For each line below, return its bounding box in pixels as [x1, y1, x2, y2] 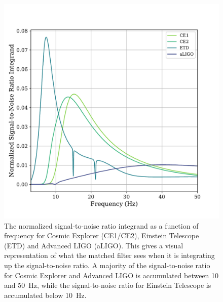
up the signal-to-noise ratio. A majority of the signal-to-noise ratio [4, 260, 210, 270]
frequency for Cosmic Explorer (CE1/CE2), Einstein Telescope [4, 230, 199, 241]
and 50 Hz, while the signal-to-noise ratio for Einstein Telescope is [4, 280, 211, 290]
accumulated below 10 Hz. [4, 289, 87, 300]
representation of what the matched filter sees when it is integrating [4, 250, 215, 261]
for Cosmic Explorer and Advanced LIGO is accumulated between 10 [4, 270, 219, 280]
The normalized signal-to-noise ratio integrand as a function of [4, 220, 199, 231]
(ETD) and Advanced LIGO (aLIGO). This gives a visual [4, 240, 183, 250]
